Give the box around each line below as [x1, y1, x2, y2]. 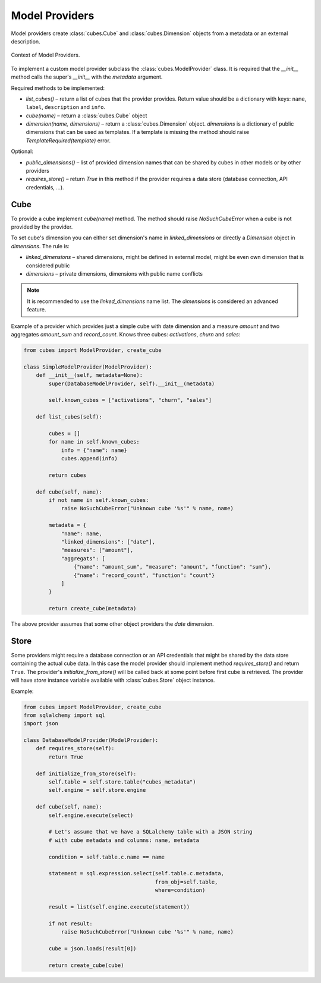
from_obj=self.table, [155, 878, 218, 885]
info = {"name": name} [61, 447, 127, 454]
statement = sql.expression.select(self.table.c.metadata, [48, 870, 225, 877]
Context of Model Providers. [11, 51, 80, 59]
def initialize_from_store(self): [36, 770, 137, 777]
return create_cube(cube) [48, 962, 124, 969]
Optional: [11, 148, 34, 155]
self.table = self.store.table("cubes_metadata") [48, 779, 196, 785]
